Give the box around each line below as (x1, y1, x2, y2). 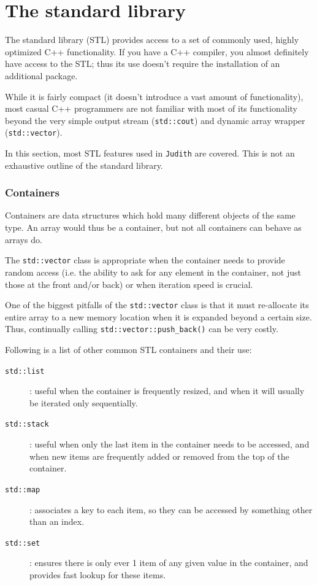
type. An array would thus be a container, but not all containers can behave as (5, 221, 302, 234)
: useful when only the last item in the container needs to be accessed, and (29, 438, 310, 451)
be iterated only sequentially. (29, 396, 138, 409)
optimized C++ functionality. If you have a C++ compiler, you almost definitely (5, 45, 309, 58)
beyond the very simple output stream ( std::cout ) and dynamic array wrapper (5, 114, 305, 126)
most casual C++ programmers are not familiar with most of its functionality (5, 102, 297, 115)
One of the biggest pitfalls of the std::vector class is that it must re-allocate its (5, 298, 309, 311)
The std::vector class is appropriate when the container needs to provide (5, 254, 285, 266)
